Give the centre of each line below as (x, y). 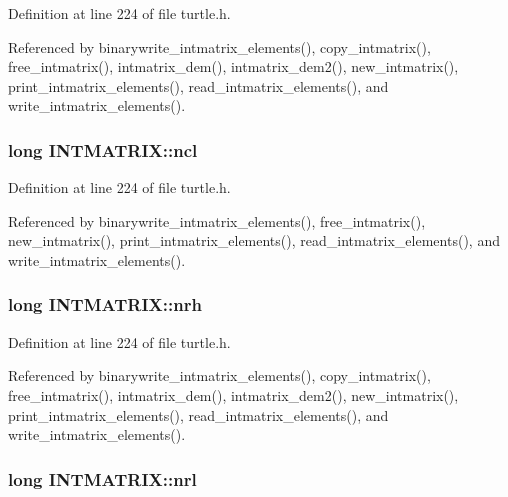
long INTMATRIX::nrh (105, 304)
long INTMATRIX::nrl (102, 478)
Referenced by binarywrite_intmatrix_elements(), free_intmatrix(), (217, 220)
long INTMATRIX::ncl (103, 149)
